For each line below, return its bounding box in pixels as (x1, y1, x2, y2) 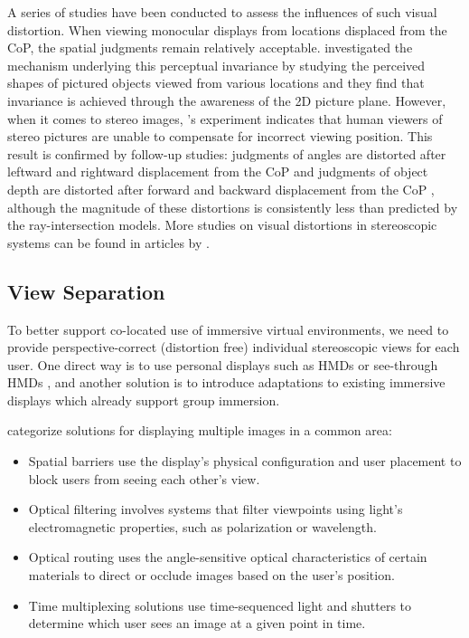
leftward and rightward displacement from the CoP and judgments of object (7, 162, 428, 181)
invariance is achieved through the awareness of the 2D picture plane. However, (7, 90, 446, 110)
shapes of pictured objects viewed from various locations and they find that (7, 73, 425, 92)
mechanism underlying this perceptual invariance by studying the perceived (7, 55, 426, 74)
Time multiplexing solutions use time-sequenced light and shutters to (28, 595, 412, 614)
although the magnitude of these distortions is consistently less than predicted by (7, 197, 458, 216)
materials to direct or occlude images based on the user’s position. (28, 566, 395, 585)
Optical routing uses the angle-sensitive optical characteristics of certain (28, 548, 427, 567)
